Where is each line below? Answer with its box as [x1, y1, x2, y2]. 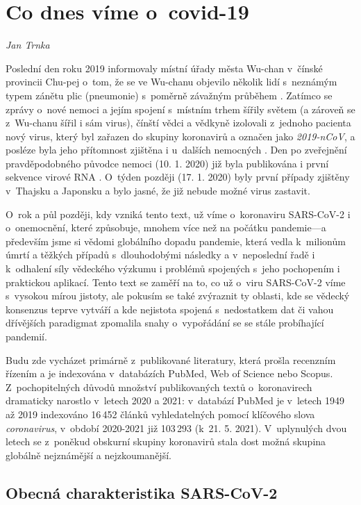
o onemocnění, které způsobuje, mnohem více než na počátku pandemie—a [6, 220, 326, 235]
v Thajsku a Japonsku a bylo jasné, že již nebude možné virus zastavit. [6, 183, 310, 198]
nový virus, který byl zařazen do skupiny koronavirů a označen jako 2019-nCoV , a [6, 129, 355, 143]
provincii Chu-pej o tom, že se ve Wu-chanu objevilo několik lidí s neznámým [6, 74, 337, 89]
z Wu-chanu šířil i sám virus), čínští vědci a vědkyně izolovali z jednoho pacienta [6, 115, 351, 130]
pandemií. [6, 329, 47, 343]
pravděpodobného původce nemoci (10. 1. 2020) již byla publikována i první [6, 156, 329, 170]
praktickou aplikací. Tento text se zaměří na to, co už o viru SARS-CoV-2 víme [6, 274, 346, 289]
